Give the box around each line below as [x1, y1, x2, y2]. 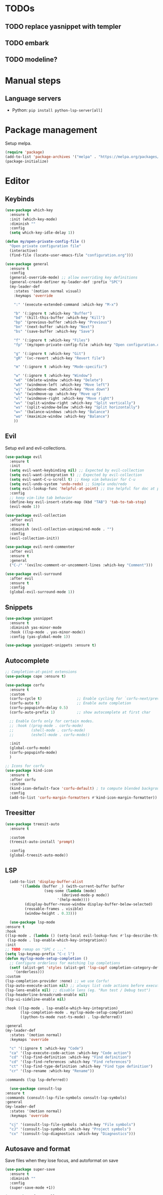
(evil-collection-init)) [9, 536, 60, 541]
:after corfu [9, 777, 36, 782]
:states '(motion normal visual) [14, 289, 81, 294]
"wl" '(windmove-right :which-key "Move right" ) [14, 396, 114, 401]
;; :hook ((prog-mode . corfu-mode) [9, 723, 83, 728]
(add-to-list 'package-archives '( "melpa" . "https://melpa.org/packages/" [5, 155, 162, 159]
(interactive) [9, 248, 38, 253]
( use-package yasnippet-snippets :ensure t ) [5, 643, 97, 648]
